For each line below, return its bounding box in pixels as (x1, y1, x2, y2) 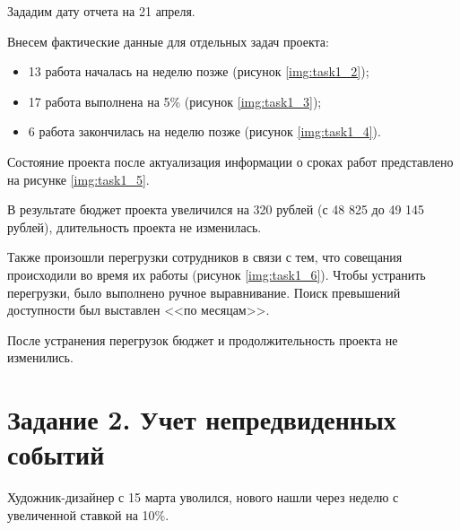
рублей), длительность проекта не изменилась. (7, 217, 262, 236)
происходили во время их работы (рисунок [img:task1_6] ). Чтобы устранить (7, 265, 426, 283)
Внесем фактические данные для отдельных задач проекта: (7, 31, 329, 50)
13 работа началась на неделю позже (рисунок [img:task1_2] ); (28, 62, 369, 81)
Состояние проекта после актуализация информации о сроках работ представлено (7, 152, 454, 170)
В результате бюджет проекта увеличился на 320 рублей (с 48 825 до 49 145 (7, 200, 425, 219)
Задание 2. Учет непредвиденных (7, 401, 396, 438)
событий (7, 436, 105, 473)
